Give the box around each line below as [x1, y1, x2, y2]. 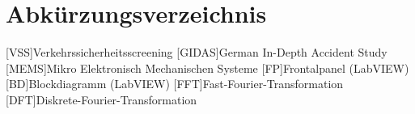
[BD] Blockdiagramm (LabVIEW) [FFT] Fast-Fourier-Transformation [6, 75, 344, 92]
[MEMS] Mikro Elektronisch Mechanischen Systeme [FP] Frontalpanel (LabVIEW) [6, 59, 409, 76]
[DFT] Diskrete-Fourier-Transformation [6, 91, 197, 108]
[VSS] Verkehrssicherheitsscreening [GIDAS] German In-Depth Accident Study [6, 44, 387, 61]
